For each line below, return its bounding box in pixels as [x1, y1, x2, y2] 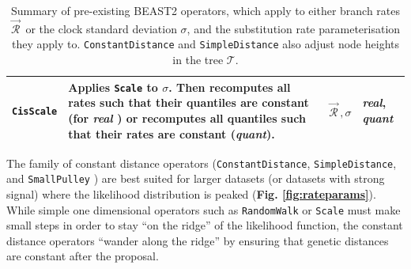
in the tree [172, 51, 224, 68]
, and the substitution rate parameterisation [187, 20, 401, 36]
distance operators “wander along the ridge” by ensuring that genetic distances [6, 232, 389, 248]
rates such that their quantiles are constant [68, 94, 309, 111]
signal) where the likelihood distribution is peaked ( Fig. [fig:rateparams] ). [6, 185, 376, 202]
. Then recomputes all [168, 78, 291, 95]
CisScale [12, 106, 58, 118]
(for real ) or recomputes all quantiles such [68, 109, 306, 126]
